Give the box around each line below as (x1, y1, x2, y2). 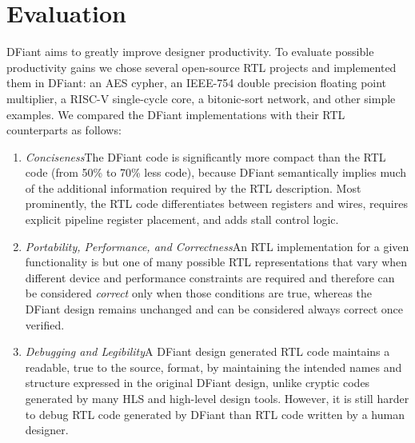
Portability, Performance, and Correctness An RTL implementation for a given (25, 237, 409, 254)
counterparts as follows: (6, 122, 122, 138)
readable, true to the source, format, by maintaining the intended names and (25, 358, 402, 375)
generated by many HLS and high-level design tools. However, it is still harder (25, 390, 409, 406)
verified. (25, 316, 65, 333)
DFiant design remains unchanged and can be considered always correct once (25, 301, 403, 317)
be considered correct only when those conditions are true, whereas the (25, 285, 373, 301)
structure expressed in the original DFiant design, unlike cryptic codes (25, 374, 370, 391)
